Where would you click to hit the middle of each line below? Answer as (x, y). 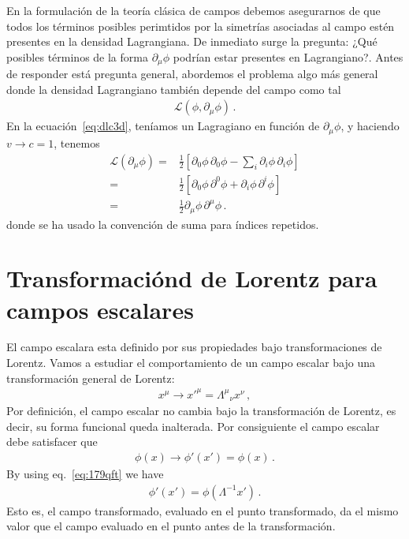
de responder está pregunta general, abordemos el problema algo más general (192, 74)
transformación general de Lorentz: (91, 378)
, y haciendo (370, 126)
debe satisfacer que (52, 442)
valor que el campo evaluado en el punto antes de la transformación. (171, 526)
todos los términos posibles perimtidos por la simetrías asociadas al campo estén (201, 26)
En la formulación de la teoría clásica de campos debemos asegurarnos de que (193, 10)
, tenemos (77, 142)
